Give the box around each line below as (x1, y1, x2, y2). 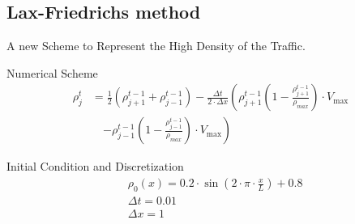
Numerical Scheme (6, 64, 98, 81)
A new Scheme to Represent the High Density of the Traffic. (6, 37, 306, 54)
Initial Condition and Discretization (6, 158, 184, 175)
